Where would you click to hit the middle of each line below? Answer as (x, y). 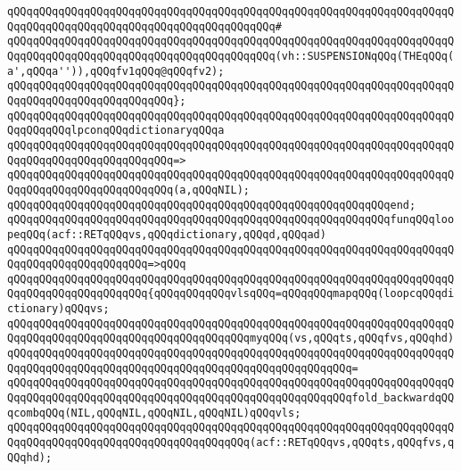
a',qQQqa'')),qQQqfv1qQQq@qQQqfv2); (116, 71)
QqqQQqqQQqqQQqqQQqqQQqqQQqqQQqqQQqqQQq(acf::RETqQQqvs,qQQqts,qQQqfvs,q (231, 443)
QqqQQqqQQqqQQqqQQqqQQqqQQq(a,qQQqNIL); (129, 190)
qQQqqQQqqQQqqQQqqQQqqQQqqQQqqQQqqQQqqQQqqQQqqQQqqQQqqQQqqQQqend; (212, 205)
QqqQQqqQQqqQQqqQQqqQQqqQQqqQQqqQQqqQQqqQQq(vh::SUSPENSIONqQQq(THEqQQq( (231, 56)
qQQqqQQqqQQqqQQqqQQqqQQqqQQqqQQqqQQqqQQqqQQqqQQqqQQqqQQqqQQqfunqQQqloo (231, 220)
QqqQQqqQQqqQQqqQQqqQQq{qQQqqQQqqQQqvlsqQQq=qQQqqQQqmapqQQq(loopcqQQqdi (231, 294)
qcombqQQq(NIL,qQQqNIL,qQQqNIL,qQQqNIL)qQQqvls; (154, 413)
